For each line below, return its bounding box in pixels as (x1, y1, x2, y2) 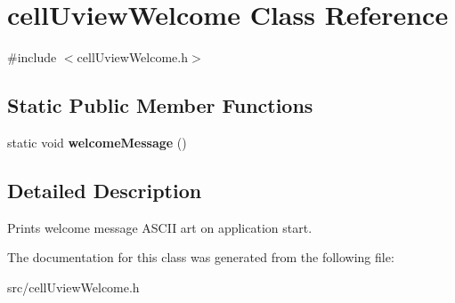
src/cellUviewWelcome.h (7, 277, 140, 296)
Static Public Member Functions (7, 92, 313, 119)
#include (7, 48, 57, 67)
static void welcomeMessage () (7, 132, 187, 151)
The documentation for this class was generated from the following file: (7, 248, 394, 267)
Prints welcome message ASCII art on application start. (7, 218, 313, 236)
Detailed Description (7, 176, 202, 203)
